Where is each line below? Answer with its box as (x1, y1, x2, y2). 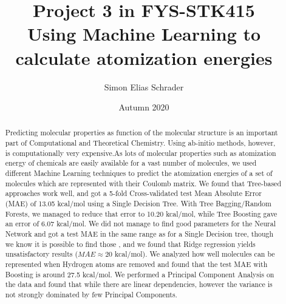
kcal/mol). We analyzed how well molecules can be (115, 249, 275, 259)
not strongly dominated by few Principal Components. (5, 289, 177, 299)
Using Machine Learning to (27, 21, 261, 46)
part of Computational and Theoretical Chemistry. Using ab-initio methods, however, (5, 138, 276, 148)
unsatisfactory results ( (5, 249, 78, 259)
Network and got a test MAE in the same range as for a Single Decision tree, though (5, 229, 274, 239)
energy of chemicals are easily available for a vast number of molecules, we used (5, 158, 257, 168)
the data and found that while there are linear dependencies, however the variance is (5, 279, 273, 289)
